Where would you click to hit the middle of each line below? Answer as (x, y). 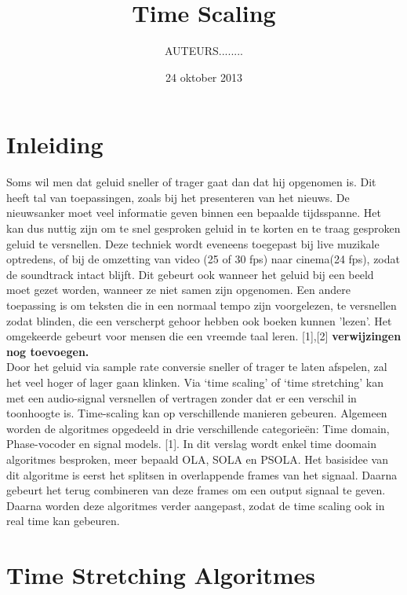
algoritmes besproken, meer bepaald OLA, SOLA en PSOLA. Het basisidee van (197, 459)
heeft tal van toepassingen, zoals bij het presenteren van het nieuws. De (178, 197)
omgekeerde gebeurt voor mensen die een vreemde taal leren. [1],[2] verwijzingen (204, 336)
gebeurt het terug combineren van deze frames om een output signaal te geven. (196, 490)
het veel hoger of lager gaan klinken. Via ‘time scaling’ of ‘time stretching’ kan (195, 382)
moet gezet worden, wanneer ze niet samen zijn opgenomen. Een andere (178, 290)
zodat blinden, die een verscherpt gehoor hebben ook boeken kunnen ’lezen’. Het (199, 320)
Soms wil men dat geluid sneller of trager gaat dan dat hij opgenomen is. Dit (191, 182)
